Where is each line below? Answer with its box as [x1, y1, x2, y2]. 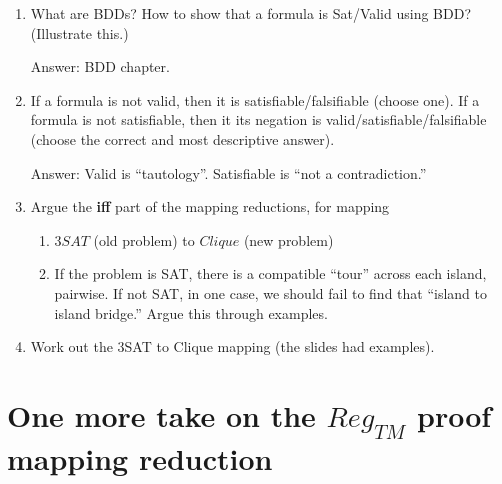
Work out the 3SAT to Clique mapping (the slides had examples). [30, 336, 435, 357]
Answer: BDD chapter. [30, 56, 170, 77]
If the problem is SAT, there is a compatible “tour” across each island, [54, 263, 487, 284]
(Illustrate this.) [30, 22, 129, 43]
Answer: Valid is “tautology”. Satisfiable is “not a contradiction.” [30, 162, 427, 183]
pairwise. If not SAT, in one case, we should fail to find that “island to [54, 282, 488, 303]
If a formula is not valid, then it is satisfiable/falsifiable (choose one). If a [30, 89, 480, 110]
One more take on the [7, 394, 316, 435]
